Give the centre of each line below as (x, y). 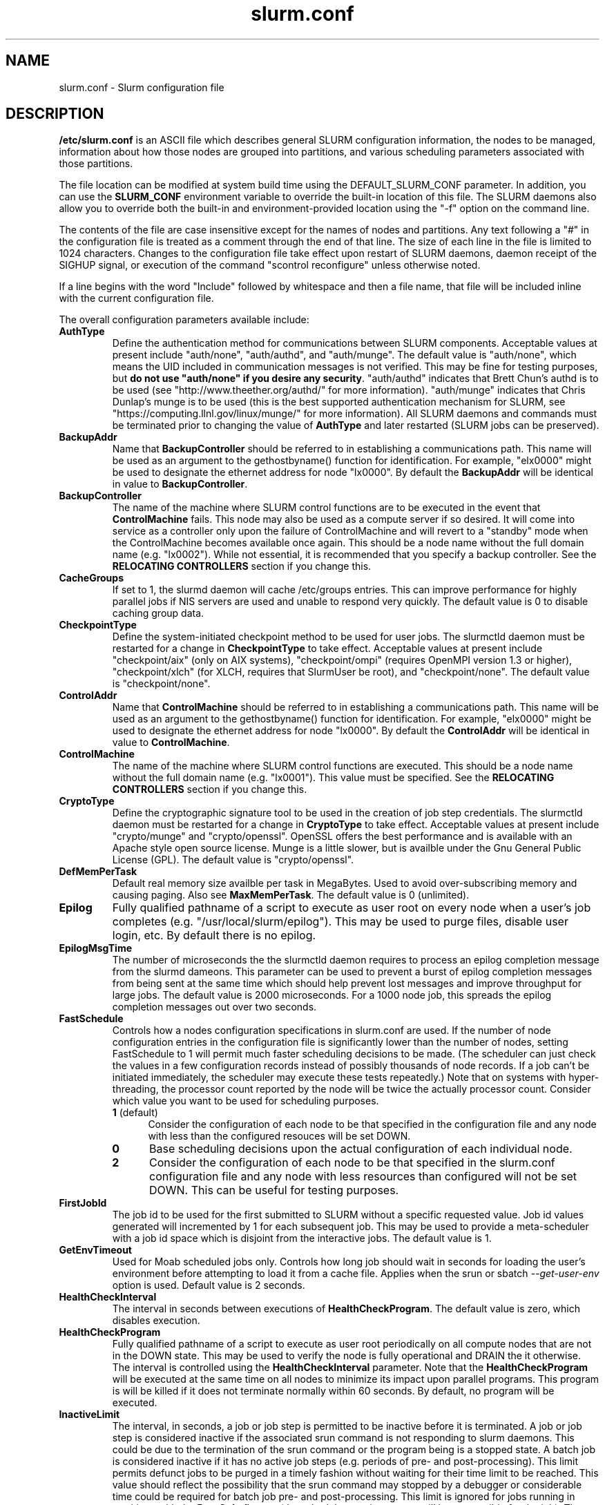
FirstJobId (83, 1203)
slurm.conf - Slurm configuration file (142, 87)
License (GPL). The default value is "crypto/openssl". (233, 860)
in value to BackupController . (180, 484)
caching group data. (158, 613)
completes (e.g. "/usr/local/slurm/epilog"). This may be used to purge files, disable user (340, 922)
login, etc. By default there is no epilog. (214, 936)
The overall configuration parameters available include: (184, 320)
